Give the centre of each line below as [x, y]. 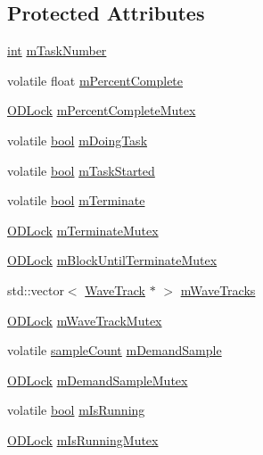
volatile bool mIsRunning [76, 410]
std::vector [36, 290]
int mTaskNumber [57, 50]
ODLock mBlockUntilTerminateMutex [112, 260]
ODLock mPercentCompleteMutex [102, 110]
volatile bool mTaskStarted [81, 170]
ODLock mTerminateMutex [83, 230]
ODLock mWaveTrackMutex [85, 320]
